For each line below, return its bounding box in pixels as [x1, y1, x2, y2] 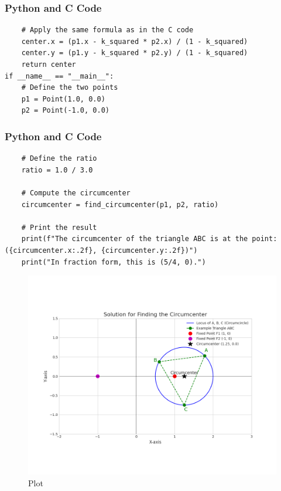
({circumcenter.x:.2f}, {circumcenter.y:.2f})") [5, 246, 198, 255]
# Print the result [21, 223, 97, 232]
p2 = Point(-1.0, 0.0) [21, 106, 109, 115]
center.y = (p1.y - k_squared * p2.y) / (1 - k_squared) [21, 49, 248, 57]
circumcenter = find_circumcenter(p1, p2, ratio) [21, 200, 219, 209]
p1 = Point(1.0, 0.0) [21, 94, 105, 103]
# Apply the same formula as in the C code [21, 26, 194, 35]
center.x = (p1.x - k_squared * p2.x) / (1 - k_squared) [21, 37, 248, 46]
